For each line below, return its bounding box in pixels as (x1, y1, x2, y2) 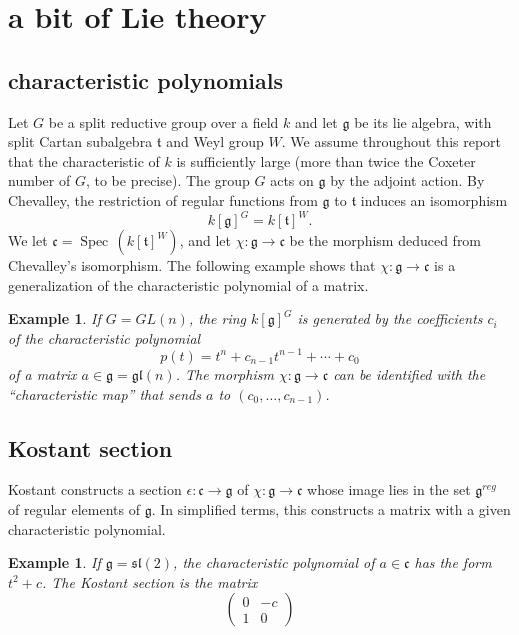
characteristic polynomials (8, 64, 284, 95)
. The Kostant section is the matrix (41, 571, 258, 592)
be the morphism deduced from (289, 230, 482, 251)
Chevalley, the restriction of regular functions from (8, 189, 318, 210)
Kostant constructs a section (8, 479, 182, 500)
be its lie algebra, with (354, 111, 492, 132)
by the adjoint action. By (330, 170, 485, 191)
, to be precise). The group (85, 170, 250, 191)
